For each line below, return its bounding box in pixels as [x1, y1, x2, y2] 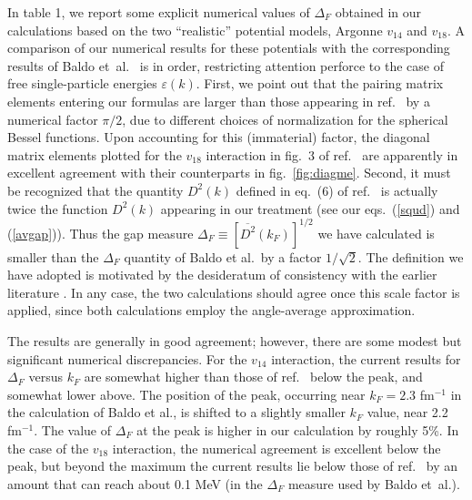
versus [28, 367, 63, 386]
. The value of [34, 420, 112, 439]
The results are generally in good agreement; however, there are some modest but [7, 332, 462, 350]
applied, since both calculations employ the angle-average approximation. [7, 301, 416, 320]
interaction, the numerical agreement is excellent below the [112, 438, 441, 457]
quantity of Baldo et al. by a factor [124, 247, 322, 266]
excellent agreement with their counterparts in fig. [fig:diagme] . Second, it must [7, 163, 451, 182]
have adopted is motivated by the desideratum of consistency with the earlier [7, 265, 437, 284]
